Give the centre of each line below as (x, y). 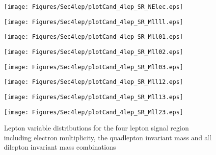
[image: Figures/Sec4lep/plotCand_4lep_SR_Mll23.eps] (94, 112)
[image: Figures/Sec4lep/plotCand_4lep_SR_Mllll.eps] (94, 22)
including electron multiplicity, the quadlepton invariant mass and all (108, 137)
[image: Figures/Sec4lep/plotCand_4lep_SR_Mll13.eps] (94, 97)
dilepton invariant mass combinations (60, 147)
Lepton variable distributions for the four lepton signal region (96, 128)
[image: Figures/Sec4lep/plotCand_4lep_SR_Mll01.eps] (94, 37)
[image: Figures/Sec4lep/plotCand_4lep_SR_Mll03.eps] (94, 67)
